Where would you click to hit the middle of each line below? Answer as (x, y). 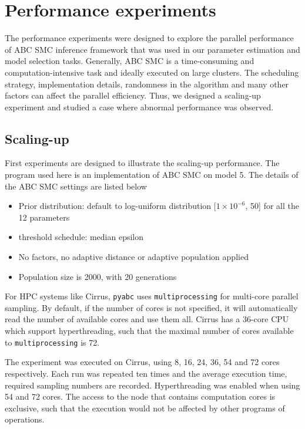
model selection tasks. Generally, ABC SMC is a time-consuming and (130, 61)
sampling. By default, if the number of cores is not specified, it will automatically (151, 307)
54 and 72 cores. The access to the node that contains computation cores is (140, 396)
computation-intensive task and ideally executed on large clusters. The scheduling (152, 72)
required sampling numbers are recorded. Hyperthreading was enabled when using (152, 385)
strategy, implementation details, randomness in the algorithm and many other (147, 84)
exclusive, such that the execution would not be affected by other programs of (145, 408)
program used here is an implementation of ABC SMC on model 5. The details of (152, 175)
